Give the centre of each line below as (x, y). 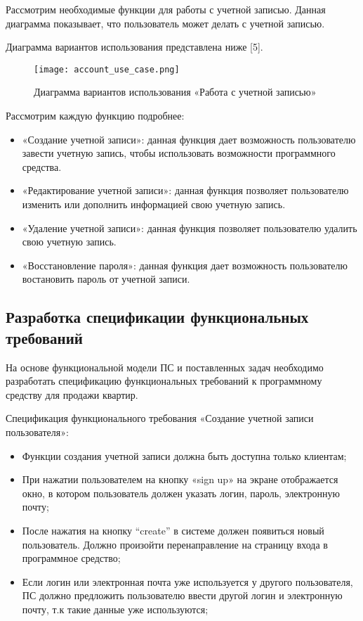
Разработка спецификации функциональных (157, 317)
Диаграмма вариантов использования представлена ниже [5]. (134, 47)
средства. (42, 166)
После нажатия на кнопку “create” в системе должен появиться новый (173, 530)
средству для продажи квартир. (72, 394)
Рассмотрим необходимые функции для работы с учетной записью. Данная (166, 9)
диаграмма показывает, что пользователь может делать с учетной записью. (165, 23)
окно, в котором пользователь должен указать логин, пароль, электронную (181, 493)
